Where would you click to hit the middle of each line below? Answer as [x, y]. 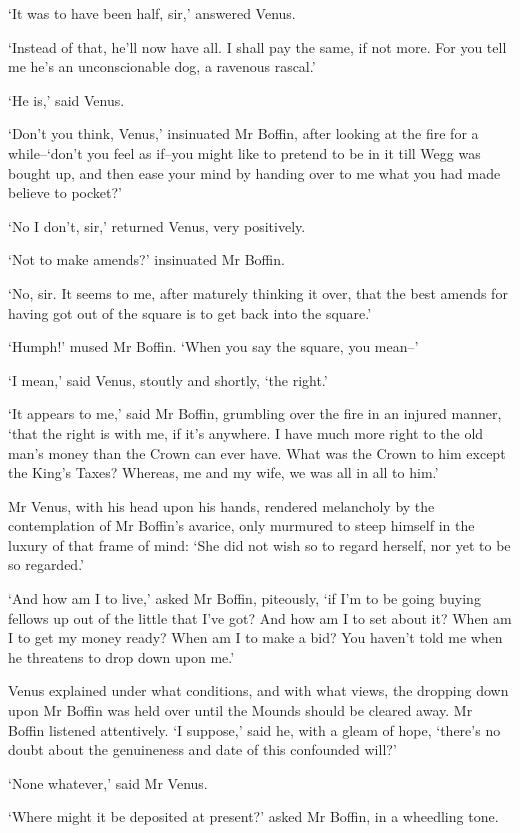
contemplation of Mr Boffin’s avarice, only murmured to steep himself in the [241, 525]
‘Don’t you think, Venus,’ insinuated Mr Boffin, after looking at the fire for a [243, 133]
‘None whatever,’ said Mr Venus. [108, 782]
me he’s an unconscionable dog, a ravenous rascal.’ [162, 66]
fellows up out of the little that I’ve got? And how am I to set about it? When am [260, 617]
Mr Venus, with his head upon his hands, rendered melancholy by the [221, 505]
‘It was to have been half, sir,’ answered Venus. [152, 13]
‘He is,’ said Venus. [66, 99]
